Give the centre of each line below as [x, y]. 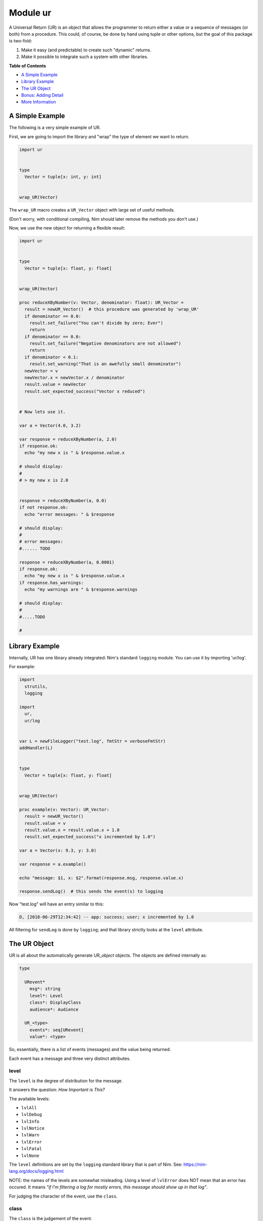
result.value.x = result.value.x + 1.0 [72, 830]
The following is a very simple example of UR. [55, 127]
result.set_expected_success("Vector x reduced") [85, 391]
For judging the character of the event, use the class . [63, 1196]
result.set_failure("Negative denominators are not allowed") [105, 344]
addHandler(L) [36, 748]
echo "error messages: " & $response [69, 514]
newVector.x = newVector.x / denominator [75, 378]
